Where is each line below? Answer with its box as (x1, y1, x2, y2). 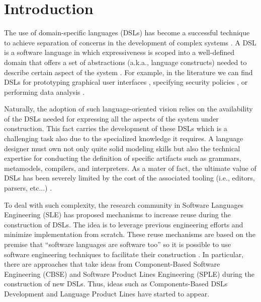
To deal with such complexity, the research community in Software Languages (4, 199, 244, 210)
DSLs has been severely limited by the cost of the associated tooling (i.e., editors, (4, 172, 255, 183)
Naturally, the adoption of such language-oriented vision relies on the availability (4, 103, 253, 114)
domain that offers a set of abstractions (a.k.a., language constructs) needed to (4, 56, 247, 67)
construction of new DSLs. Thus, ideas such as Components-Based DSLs (4, 278, 228, 289)
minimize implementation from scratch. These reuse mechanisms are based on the (4, 229, 255, 239)
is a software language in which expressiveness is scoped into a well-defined (4, 47, 234, 57)
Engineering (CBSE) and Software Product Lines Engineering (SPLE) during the (4, 268, 254, 279)
